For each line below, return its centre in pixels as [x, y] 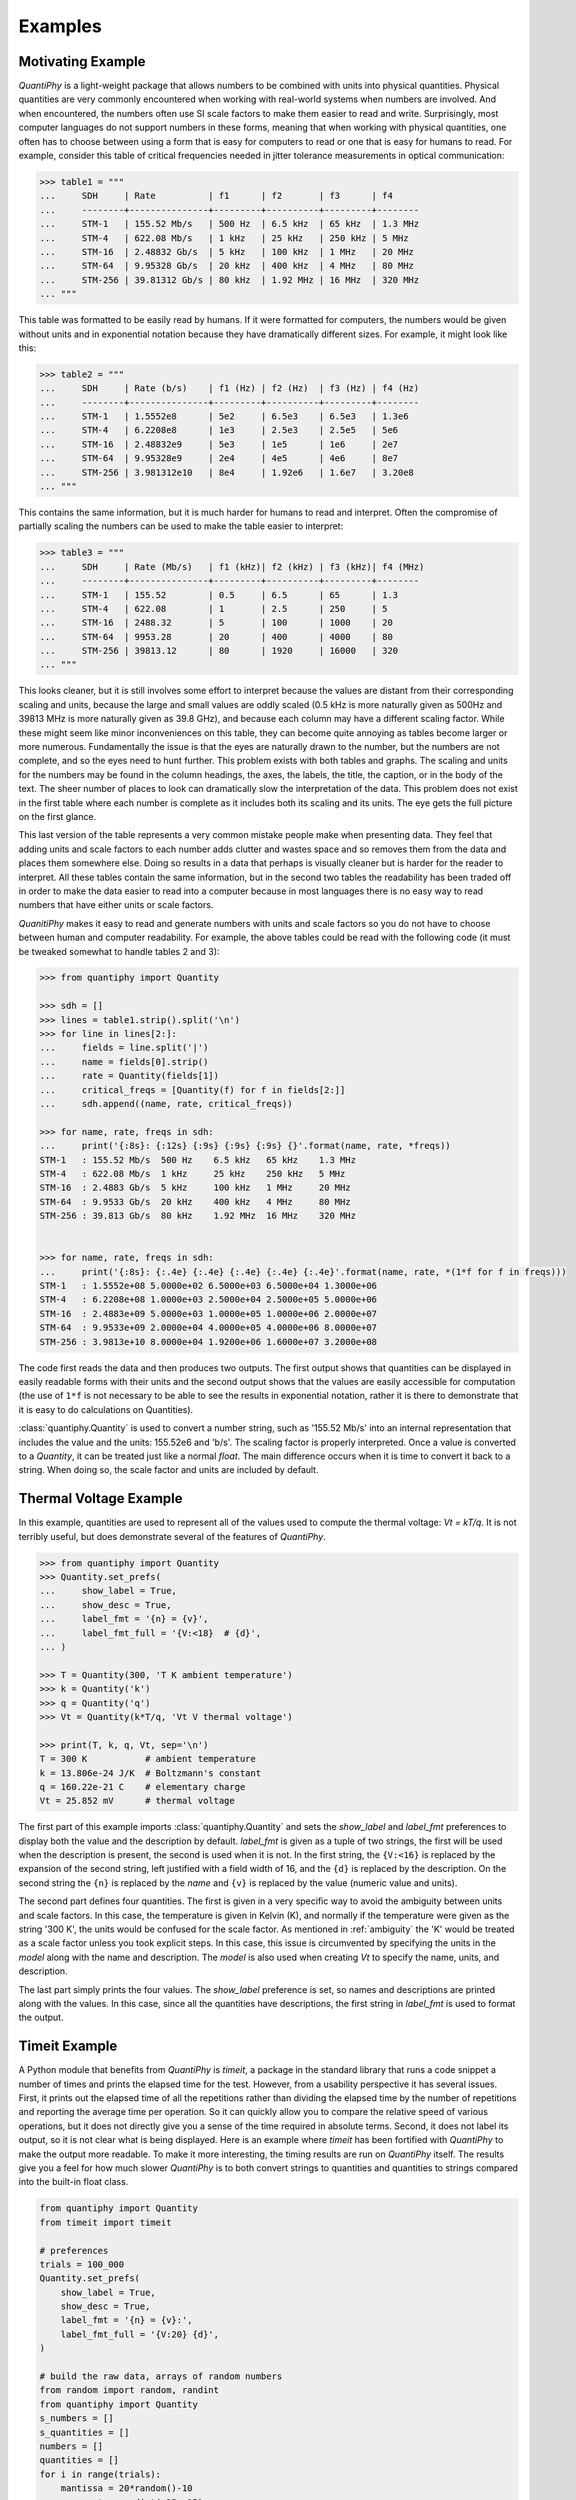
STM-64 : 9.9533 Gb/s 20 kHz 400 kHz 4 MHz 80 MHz [195, 1201]
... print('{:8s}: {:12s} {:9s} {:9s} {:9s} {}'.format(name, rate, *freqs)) [245, 1146]
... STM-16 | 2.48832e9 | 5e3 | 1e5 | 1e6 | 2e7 [219, 444]
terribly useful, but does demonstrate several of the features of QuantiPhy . [172, 1536]
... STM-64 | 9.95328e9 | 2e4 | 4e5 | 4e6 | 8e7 [219, 458]
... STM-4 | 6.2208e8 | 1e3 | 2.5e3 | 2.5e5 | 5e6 [219, 430]
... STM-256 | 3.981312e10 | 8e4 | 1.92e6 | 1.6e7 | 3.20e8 [227, 472]
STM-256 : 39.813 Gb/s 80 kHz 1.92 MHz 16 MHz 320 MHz [198, 1216]
